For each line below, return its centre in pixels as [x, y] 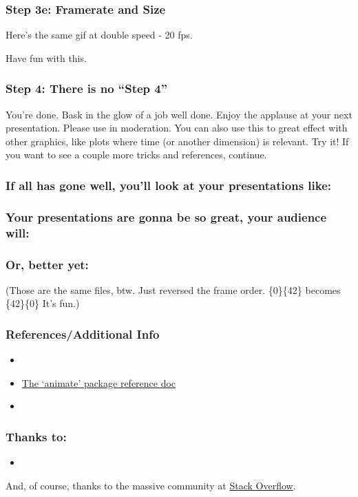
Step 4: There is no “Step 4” [87, 88]
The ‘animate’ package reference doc [99, 382]
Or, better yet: [47, 264]
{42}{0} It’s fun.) [43, 303]
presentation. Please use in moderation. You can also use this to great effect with [177, 128]
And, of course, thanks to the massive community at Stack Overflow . [151, 485]
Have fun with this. [46, 57]
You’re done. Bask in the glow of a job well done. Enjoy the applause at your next [179, 114]
